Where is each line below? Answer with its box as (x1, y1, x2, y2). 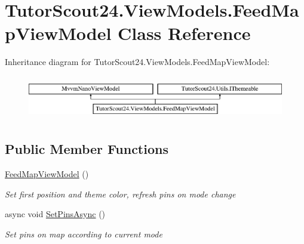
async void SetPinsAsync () (5, 208, 106, 220)
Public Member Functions (5, 140, 168, 158)
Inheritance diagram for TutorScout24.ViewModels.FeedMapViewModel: (5, 55, 270, 68)
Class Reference (118, 21, 251, 45)
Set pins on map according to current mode (5, 227, 162, 240)
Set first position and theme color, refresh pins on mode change (5, 187, 236, 200)
